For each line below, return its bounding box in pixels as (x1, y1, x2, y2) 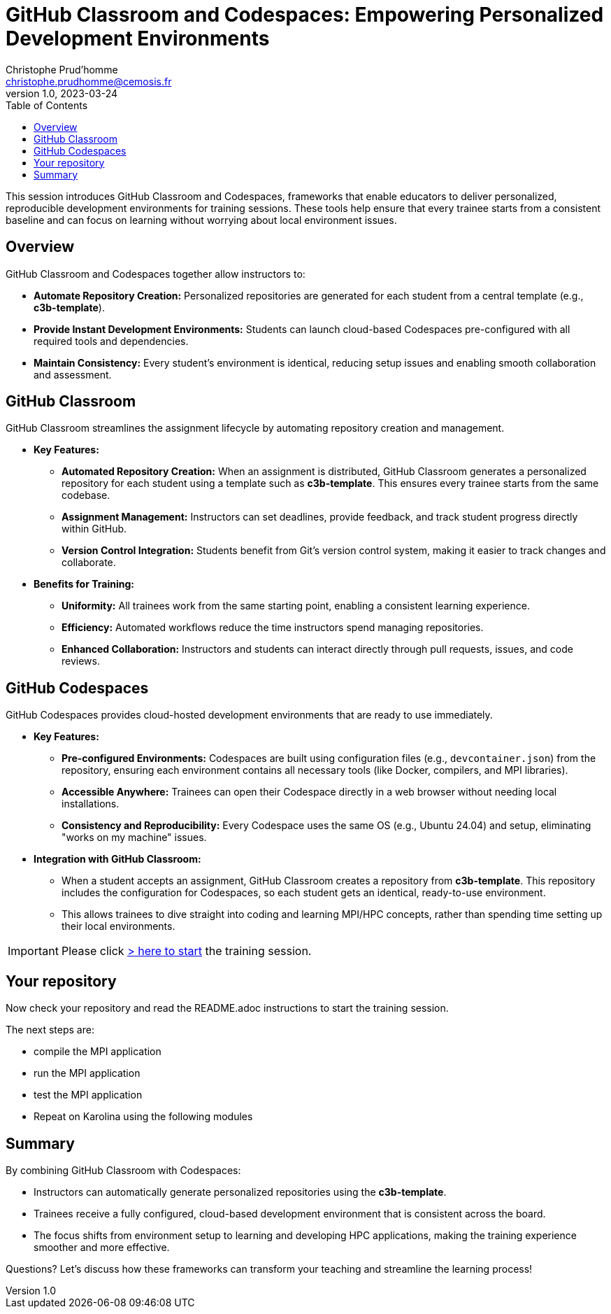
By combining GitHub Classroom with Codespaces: (6, 1164, 241, 1176)
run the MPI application (34, 1067, 141, 1080)
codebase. (62, 489, 110, 502)
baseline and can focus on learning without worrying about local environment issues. (6, 213, 397, 226)
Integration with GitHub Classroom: (34, 853, 201, 866)
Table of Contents (6, 99, 88, 111)
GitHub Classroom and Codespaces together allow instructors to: (6, 267, 305, 280)
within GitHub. (62, 523, 127, 535)
